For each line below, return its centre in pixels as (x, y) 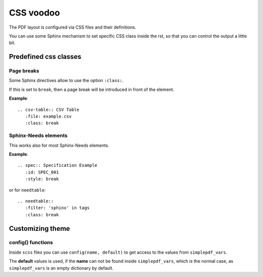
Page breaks (24, 71)
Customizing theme (39, 228)
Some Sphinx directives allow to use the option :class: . (66, 81)
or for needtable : (27, 190)
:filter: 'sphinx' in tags (57, 208)
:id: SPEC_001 (42, 172)
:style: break (42, 179)
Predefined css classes (45, 57)
